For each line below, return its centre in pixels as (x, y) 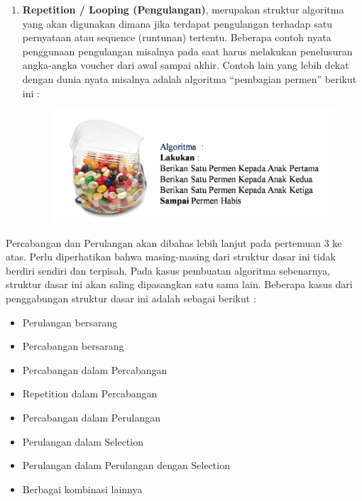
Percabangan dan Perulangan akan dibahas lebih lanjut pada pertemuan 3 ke (174, 242)
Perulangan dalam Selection (83, 441)
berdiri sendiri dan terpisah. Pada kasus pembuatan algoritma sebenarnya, (168, 270)
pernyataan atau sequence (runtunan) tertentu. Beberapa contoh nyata (177, 37)
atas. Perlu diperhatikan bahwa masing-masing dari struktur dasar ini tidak (171, 257)
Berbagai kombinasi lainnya (82, 489)
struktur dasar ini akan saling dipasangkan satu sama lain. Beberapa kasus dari (179, 284)
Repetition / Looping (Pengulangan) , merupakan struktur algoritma (183, 9)
